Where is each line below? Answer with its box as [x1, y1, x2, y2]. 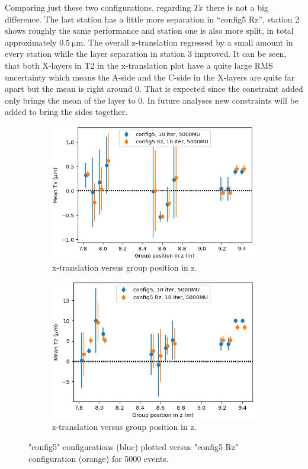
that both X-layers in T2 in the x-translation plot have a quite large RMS [5, 59, 273, 71]
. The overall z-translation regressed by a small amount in [83, 36, 293, 48]
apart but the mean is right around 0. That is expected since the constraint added [5, 82, 303, 95]
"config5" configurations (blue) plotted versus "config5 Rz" [28, 441, 239, 453]
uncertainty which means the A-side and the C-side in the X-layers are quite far [5, 70, 295, 83]
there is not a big [206, 1, 268, 13]
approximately [5, 36, 57, 48]
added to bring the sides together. [5, 105, 128, 118]
